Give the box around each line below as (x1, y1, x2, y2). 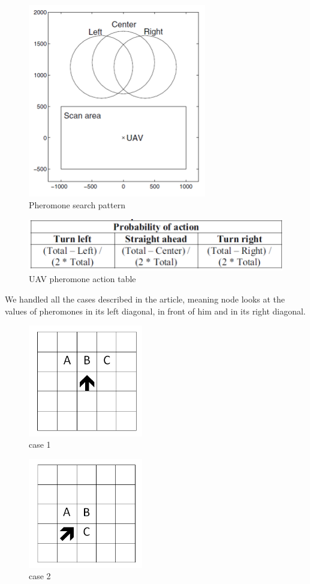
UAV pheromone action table (29, 272, 136, 285)
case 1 (29, 438, 51, 451)
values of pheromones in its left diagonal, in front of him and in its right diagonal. (5, 304, 306, 317)
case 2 (29, 570, 51, 582)
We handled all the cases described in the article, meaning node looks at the (5, 292, 285, 305)
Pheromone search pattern (29, 198, 125, 211)
